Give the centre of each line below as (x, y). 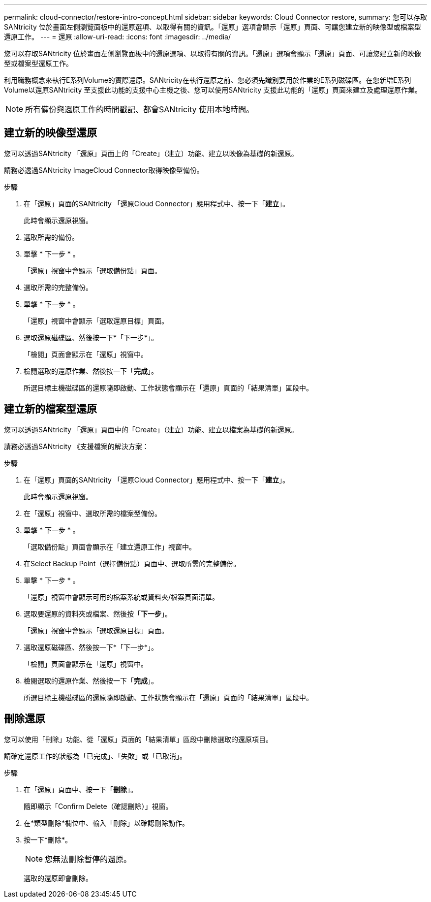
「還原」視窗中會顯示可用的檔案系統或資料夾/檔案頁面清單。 (122, 597)
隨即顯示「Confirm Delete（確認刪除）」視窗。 (98, 806)
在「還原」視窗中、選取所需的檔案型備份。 (92, 513)
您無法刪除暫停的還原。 (88, 859)
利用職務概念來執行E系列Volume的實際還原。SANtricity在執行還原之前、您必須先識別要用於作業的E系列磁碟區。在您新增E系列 (208, 80)
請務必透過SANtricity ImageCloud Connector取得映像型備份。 (104, 170)
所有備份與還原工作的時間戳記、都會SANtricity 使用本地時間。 (140, 109)
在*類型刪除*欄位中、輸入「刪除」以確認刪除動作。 (107, 823)
